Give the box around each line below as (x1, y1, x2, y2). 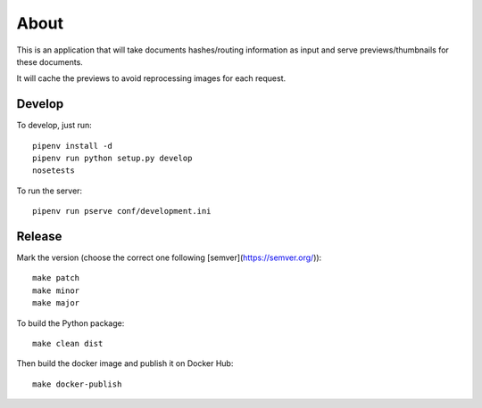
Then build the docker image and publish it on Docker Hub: (16, 358, 234, 369)
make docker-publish (32, 379, 122, 389)
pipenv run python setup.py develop (32, 153, 193, 164)
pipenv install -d (32, 141, 113, 151)
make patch (32, 273, 80, 283)
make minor (32, 285, 80, 296)
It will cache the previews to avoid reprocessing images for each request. (16, 73, 287, 84)
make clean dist (32, 339, 104, 349)
